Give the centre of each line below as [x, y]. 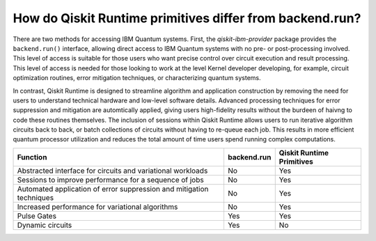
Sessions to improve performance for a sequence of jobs [111, 180]
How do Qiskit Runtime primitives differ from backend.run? [187, 18]
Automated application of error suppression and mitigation [113, 189]
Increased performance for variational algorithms [97, 207]
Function [32, 157]
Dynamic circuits [45, 225]
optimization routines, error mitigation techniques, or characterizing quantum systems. [137, 78]
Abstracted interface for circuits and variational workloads [112, 171]
